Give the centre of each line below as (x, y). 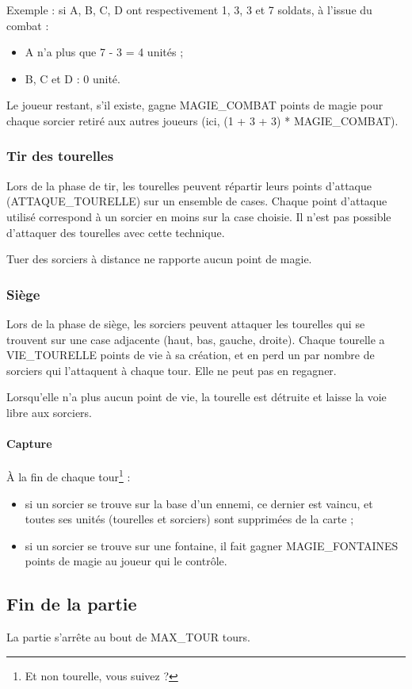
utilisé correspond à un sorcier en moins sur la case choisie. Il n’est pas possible (199, 216)
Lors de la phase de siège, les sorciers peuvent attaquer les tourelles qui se (186, 323)
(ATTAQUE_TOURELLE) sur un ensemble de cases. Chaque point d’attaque (197, 201)
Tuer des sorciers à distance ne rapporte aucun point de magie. (159, 259)
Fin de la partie (72, 604)
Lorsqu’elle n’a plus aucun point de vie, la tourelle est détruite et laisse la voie (196, 397)
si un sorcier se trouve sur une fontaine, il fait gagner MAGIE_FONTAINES (212, 545)
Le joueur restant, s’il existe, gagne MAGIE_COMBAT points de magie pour (195, 105)
